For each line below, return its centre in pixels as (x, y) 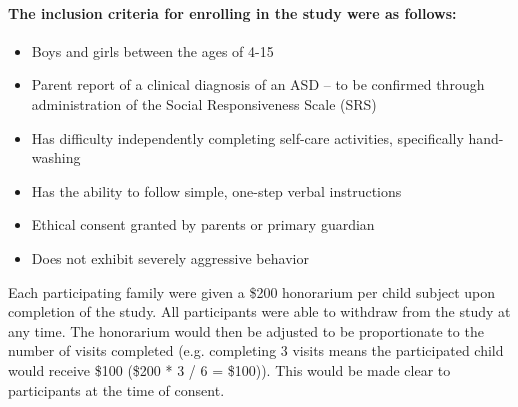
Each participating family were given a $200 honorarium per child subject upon (252, 291)
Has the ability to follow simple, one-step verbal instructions (216, 190)
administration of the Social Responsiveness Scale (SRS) (204, 103)
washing (56, 157)
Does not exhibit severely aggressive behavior (170, 257)
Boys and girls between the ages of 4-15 (152, 50)
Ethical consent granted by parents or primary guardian (203, 224)
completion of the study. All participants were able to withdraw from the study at (259, 311)
